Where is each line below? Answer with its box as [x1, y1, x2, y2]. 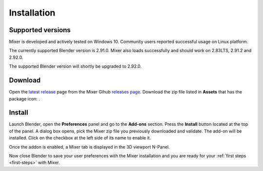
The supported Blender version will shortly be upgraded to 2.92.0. [9, 63, 142, 69]
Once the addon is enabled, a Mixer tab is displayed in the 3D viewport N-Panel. [9, 144, 170, 150]
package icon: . [9, 95, 40, 102]
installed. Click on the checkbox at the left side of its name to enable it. [9, 135, 151, 141]
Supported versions [9, 26, 71, 34]
